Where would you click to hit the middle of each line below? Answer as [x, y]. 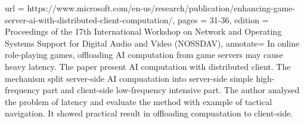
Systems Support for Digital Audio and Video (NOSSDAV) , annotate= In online [152, 43]
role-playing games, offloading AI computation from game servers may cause [144, 55]
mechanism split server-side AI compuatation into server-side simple [129, 78]
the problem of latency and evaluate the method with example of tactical [139, 101]
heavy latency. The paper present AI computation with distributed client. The [148, 66]
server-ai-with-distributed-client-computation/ [89, 19]
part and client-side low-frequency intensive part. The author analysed [171, 90]
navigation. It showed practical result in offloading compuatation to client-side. [149, 113]
